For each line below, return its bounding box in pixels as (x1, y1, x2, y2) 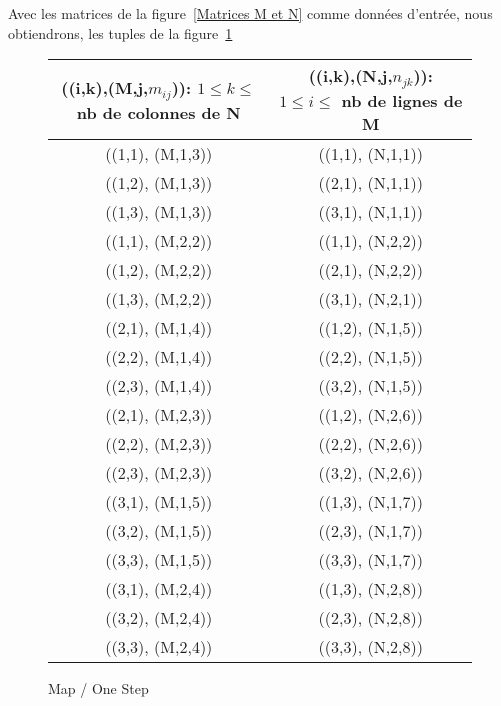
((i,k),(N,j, (308, 64, 393, 88)
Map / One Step (48, 678, 149, 699)
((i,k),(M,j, (61, 75, 149, 99)
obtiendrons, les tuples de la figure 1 (8, 22, 233, 43)
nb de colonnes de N (76, 100, 241, 124)
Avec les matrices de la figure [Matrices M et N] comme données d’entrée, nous (8, 3, 493, 23)
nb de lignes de (341, 89, 463, 113)
